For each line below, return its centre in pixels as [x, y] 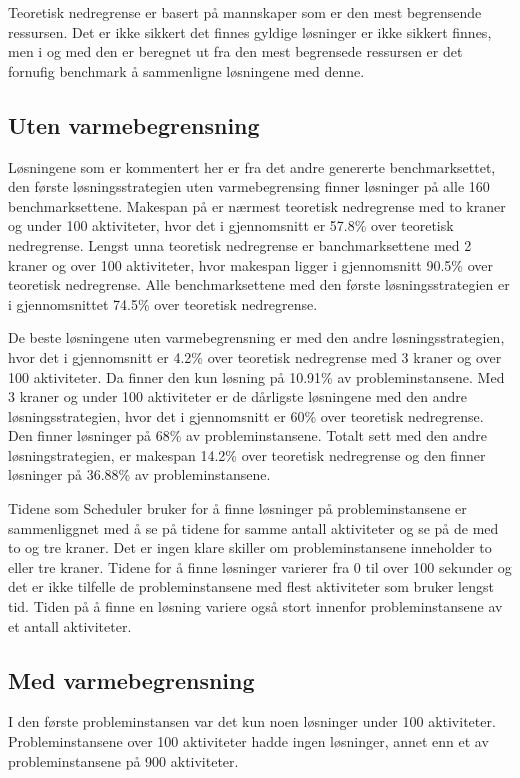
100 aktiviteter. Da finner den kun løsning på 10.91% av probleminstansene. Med [256, 376]
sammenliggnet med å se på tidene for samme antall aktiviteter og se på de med [253, 527]
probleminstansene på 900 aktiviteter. [123, 760]
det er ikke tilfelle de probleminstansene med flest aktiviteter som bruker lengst [251, 586]
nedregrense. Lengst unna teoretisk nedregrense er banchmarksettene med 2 [240, 244]
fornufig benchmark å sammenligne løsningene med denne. [186, 70]
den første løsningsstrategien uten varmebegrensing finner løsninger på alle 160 [249, 186]
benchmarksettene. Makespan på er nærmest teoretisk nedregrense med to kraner [257, 205]
